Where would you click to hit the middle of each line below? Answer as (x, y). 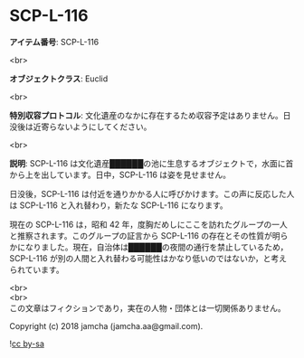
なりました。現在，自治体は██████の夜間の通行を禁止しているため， (157, 247)
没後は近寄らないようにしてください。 (81, 127)
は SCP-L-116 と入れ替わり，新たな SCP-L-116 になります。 (119, 205)
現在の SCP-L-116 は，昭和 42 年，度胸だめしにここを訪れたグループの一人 (148, 224)
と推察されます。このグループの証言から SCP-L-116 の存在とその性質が (141, 235)
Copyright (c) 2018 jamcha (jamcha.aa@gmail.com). (106, 325)
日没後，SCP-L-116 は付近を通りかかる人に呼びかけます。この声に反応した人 (152, 193)
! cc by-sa (27, 344)
